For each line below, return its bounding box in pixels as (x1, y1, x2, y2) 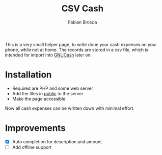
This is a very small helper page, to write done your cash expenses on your (5, 41, 157, 47)
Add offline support (12, 144, 52, 150)
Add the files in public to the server (12, 90, 83, 96)
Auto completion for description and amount (12, 138, 102, 145)
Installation (5, 69, 52, 80)
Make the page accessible (12, 96, 66, 102)
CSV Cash (61, 3, 104, 14)
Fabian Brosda (68, 19, 97, 25)
